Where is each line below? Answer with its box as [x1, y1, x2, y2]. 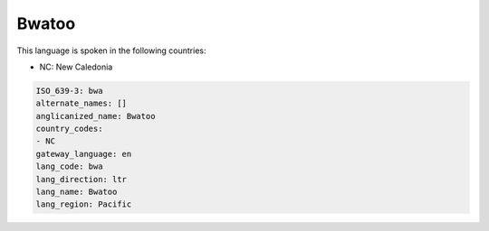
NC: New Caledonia [39, 61, 113, 72]
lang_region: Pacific [35, 199, 132, 209]
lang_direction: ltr [35, 174, 127, 184]
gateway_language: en [35, 149, 132, 159]
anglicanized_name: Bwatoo [35, 111, 156, 121]
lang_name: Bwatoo [35, 187, 118, 198]
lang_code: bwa [35, 162, 103, 171]
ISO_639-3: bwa [35, 86, 103, 96]
